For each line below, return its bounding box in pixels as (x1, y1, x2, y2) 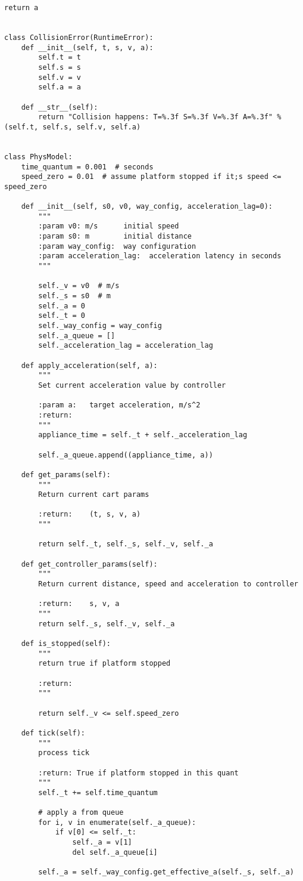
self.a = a (38, 83, 81, 92)
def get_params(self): (21, 470, 111, 479)
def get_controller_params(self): (21, 559, 158, 568)
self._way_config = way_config (38, 322, 162, 330)
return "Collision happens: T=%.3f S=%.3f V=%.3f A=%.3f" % (38, 113, 282, 122)
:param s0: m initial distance (38, 232, 192, 241)
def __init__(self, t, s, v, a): (21, 43, 154, 52)
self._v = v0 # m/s (38, 282, 120, 290)
